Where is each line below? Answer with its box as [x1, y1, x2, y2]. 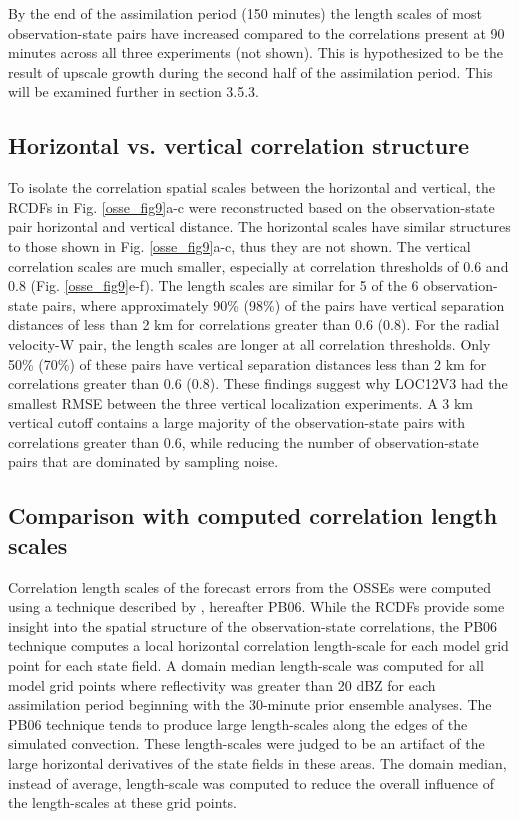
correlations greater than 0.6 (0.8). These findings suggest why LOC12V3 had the [8, 373, 508, 394]
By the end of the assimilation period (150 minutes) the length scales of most [8, 3, 482, 23]
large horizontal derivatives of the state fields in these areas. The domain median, [8, 753, 507, 774]
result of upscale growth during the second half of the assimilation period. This [8, 61, 493, 82]
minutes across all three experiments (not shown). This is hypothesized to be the [8, 42, 503, 63]
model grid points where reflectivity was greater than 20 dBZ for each [8, 674, 436, 695]
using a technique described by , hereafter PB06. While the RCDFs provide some [8, 596, 505, 617]
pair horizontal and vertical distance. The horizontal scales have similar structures [8, 216, 511, 237]
